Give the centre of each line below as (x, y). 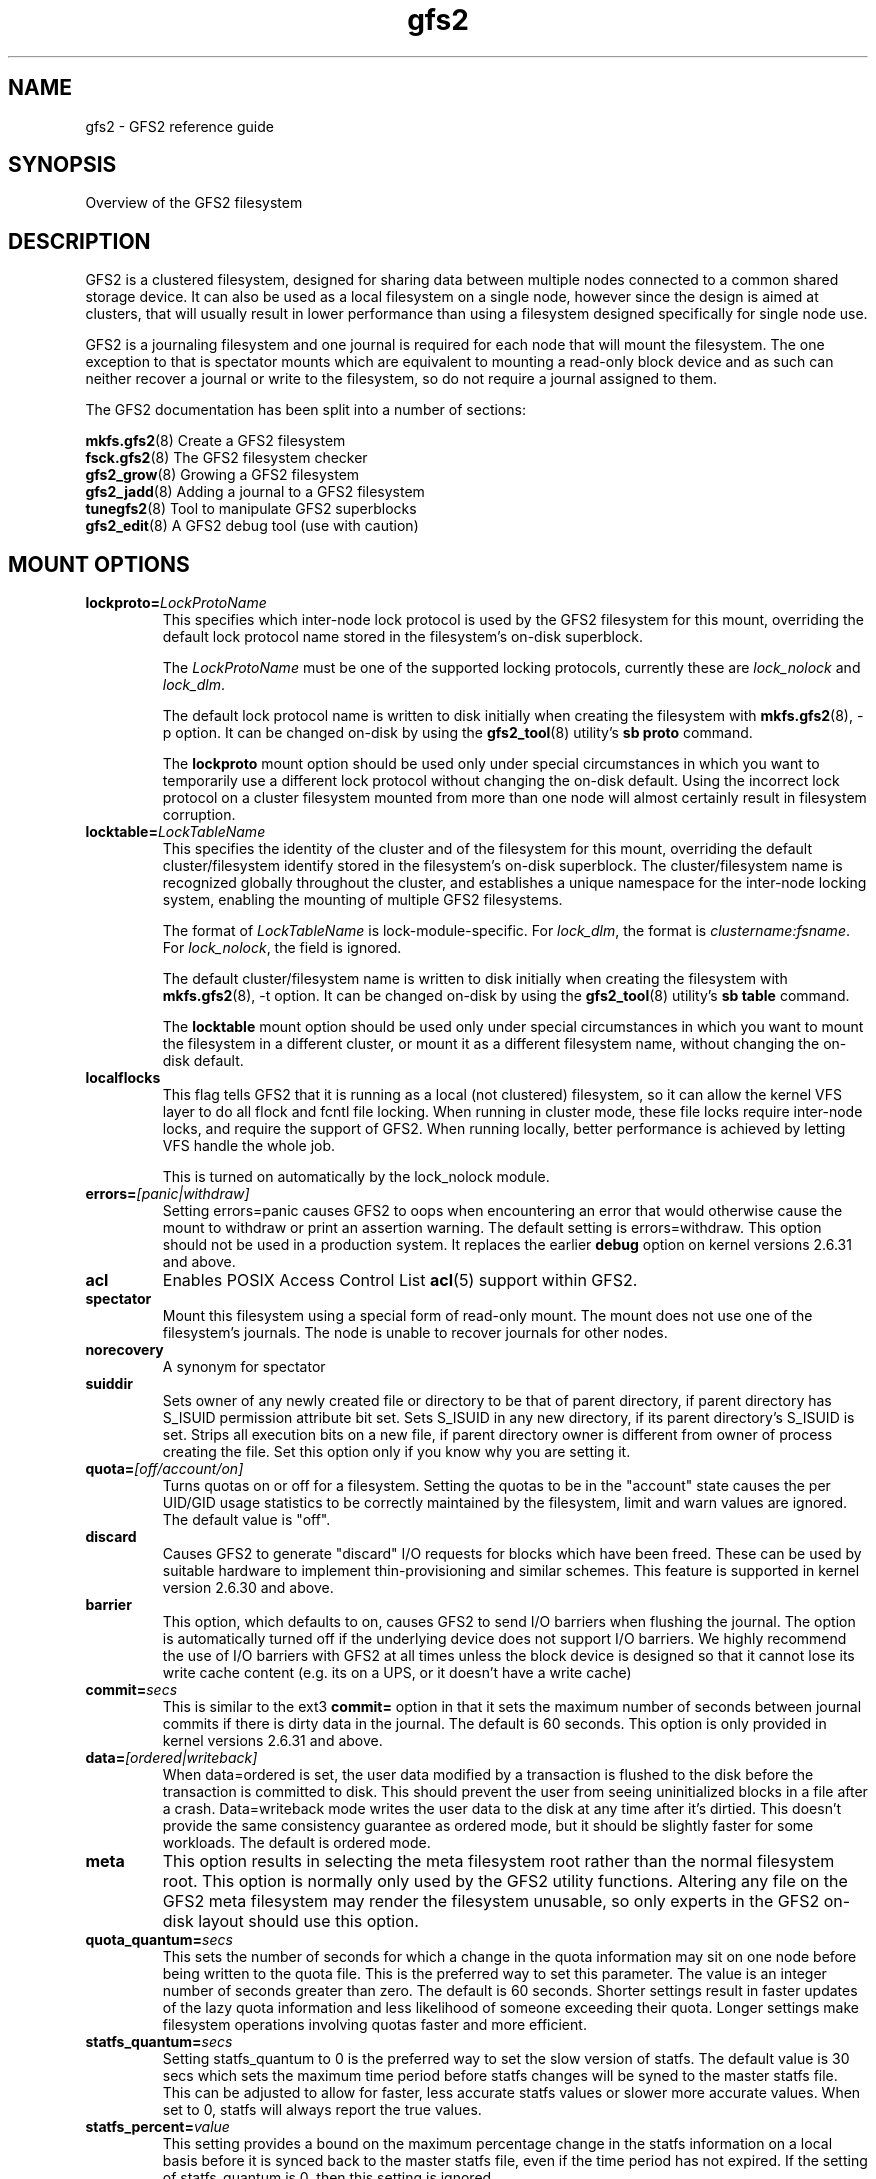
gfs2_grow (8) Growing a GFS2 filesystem (222, 475)
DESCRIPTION (79, 241)
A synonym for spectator (244, 1367)
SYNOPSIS (62, 165)
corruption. (199, 815)
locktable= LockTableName (175, 832)
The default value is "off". (246, 1520)
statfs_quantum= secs (159, 2042)
